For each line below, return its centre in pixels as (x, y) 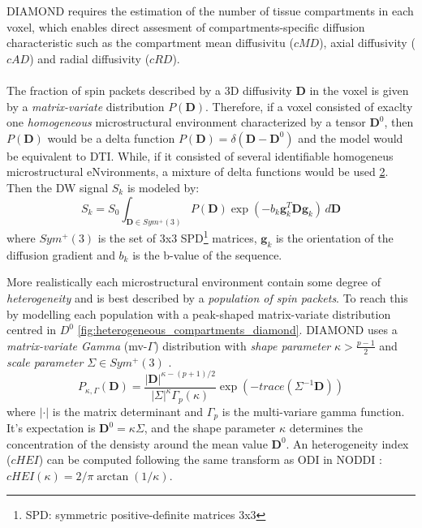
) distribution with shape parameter (243, 345)
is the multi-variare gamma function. (313, 411)
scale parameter (45, 361)
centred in (32, 330)
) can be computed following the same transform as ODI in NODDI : (210, 459)
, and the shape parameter (210, 428)
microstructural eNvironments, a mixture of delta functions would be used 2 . (198, 172)
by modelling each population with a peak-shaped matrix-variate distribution (199, 313)
